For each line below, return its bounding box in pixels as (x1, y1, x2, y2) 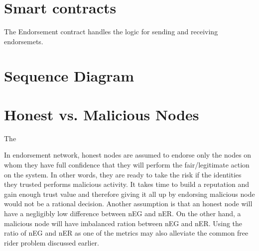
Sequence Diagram (4, 65, 134, 85)
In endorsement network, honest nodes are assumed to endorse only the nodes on (4, 150, 252, 160)
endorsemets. (4, 36, 43, 46)
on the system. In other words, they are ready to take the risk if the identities (4, 169, 242, 179)
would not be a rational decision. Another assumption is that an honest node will (4, 198, 253, 209)
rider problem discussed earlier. (4, 237, 99, 248)
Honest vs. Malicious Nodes (4, 104, 199, 124)
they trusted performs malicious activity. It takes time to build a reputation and (4, 179, 250, 189)
